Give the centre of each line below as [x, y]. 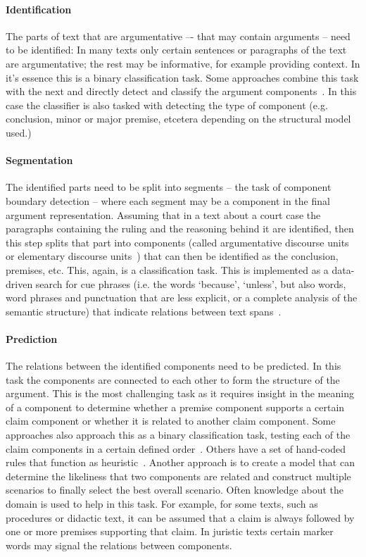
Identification [39, 9]
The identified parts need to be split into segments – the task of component [169, 187]
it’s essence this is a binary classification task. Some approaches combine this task [182, 77]
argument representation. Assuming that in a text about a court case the [163, 214]
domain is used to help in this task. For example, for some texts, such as [162, 504]
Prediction [32, 338]
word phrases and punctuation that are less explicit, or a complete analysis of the [182, 298]
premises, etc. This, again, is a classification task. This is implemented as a [167, 269]
